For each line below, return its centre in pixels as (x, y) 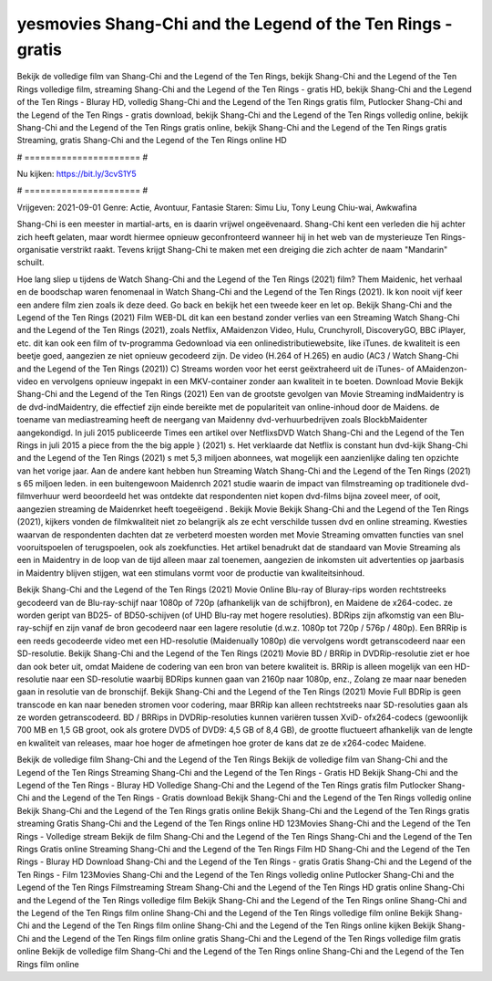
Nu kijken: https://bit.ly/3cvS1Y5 (77, 174)
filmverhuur (39, 496)
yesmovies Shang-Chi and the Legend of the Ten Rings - (235, 24)
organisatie (38, 250)
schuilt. (31, 262)
